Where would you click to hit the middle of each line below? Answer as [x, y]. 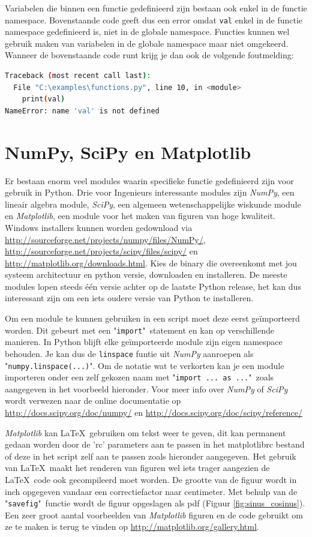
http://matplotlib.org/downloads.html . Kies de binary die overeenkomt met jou [151, 262]
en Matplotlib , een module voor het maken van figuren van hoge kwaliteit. [140, 216]
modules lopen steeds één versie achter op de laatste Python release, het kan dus [153, 286]
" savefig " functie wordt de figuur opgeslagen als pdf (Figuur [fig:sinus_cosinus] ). [155, 503]
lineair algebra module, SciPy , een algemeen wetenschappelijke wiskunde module [153, 204]
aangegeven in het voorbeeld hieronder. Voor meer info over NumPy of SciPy [146, 388]
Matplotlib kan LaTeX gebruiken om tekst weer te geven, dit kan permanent [145, 432]
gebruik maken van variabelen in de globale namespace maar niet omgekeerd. [147, 43]
